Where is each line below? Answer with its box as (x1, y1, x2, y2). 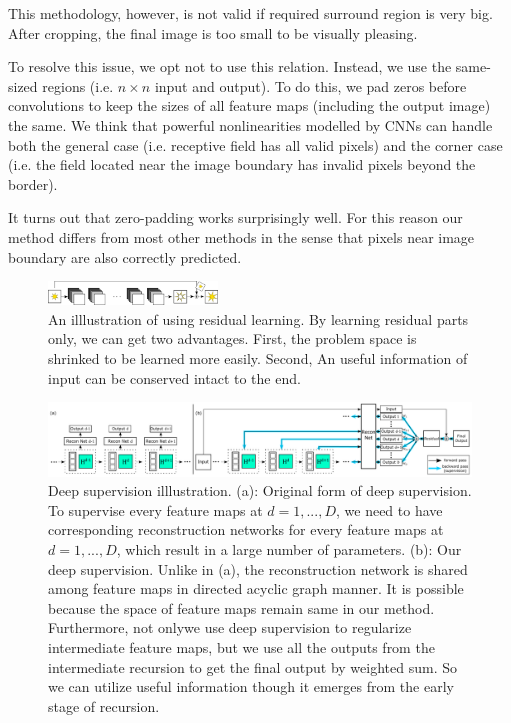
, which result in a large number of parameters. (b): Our (116, 539, 462, 560)
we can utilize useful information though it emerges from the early (48, 676, 454, 697)
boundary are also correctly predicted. (8, 246, 242, 267)
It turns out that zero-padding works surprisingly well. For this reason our (8, 207, 463, 228)
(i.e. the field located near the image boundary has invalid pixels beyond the (8, 154, 476, 175)
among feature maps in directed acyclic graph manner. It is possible (48, 578, 464, 599)
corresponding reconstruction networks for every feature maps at (48, 519, 444, 540)
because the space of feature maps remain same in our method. (48, 597, 435, 618)
